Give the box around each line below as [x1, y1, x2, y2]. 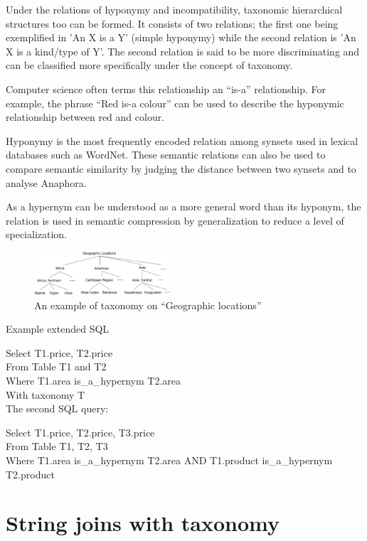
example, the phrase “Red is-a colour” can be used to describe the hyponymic [6, 95, 344, 110]
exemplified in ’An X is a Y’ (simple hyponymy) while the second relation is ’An [6, 30, 356, 45]
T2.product [6, 466, 55, 481]
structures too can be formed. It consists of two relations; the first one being [6, 16, 339, 31]
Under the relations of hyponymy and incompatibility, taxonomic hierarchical [6, 2, 343, 16]
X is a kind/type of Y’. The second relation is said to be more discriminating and [6, 43, 360, 58]
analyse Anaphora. [6, 175, 87, 190]
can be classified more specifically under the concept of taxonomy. [6, 58, 293, 73]
